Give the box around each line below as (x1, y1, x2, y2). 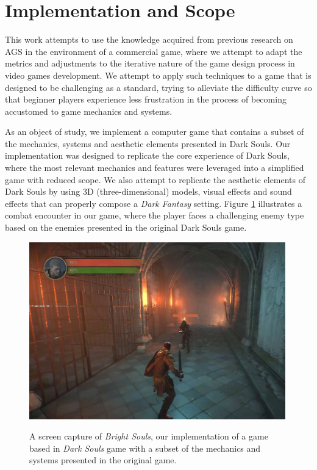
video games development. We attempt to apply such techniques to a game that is (5, 68, 312, 81)
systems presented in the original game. (29, 454, 177, 466)
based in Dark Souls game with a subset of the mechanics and (29, 441, 261, 454)
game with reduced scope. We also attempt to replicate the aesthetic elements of (5, 173, 306, 186)
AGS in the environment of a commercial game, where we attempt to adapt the (5, 45, 302, 57)
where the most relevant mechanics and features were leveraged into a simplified (5, 161, 304, 174)
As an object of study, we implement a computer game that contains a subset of (5, 125, 304, 138)
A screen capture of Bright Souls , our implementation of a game (29, 430, 268, 443)
